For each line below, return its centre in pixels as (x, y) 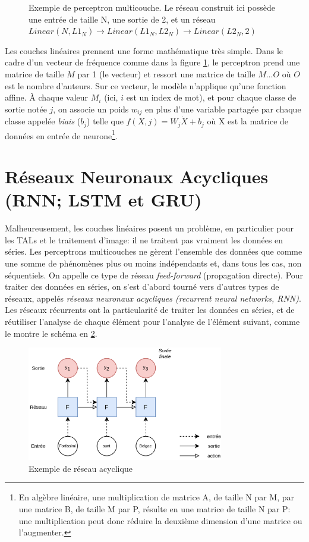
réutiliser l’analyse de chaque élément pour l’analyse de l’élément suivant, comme (152, 321)
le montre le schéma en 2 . (51, 333)
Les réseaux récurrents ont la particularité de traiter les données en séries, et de (150, 310)
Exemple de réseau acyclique (81, 468)
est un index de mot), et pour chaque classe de (211, 97)
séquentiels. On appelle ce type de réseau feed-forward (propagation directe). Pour (154, 275)
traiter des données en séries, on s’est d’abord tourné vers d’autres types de (142, 286)
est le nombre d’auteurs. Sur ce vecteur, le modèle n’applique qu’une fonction (146, 85)
